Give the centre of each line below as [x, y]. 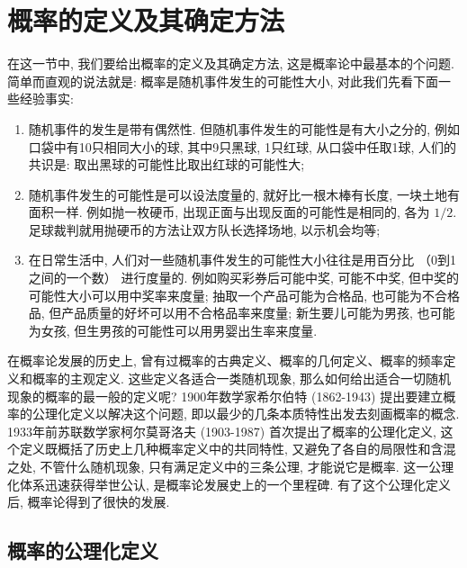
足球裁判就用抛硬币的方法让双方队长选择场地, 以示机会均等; [204, 229]
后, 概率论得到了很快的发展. [89, 502]
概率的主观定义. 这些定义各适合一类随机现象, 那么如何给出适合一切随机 [242, 379]
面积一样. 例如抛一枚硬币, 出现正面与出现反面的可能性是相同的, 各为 [229, 212]
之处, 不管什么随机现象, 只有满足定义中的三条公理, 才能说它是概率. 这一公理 [231, 466]
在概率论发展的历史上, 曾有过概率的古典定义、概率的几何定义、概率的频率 [225, 361]
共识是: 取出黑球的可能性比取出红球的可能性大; [166, 164]
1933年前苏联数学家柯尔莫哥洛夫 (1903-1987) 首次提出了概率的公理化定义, [222, 431]
